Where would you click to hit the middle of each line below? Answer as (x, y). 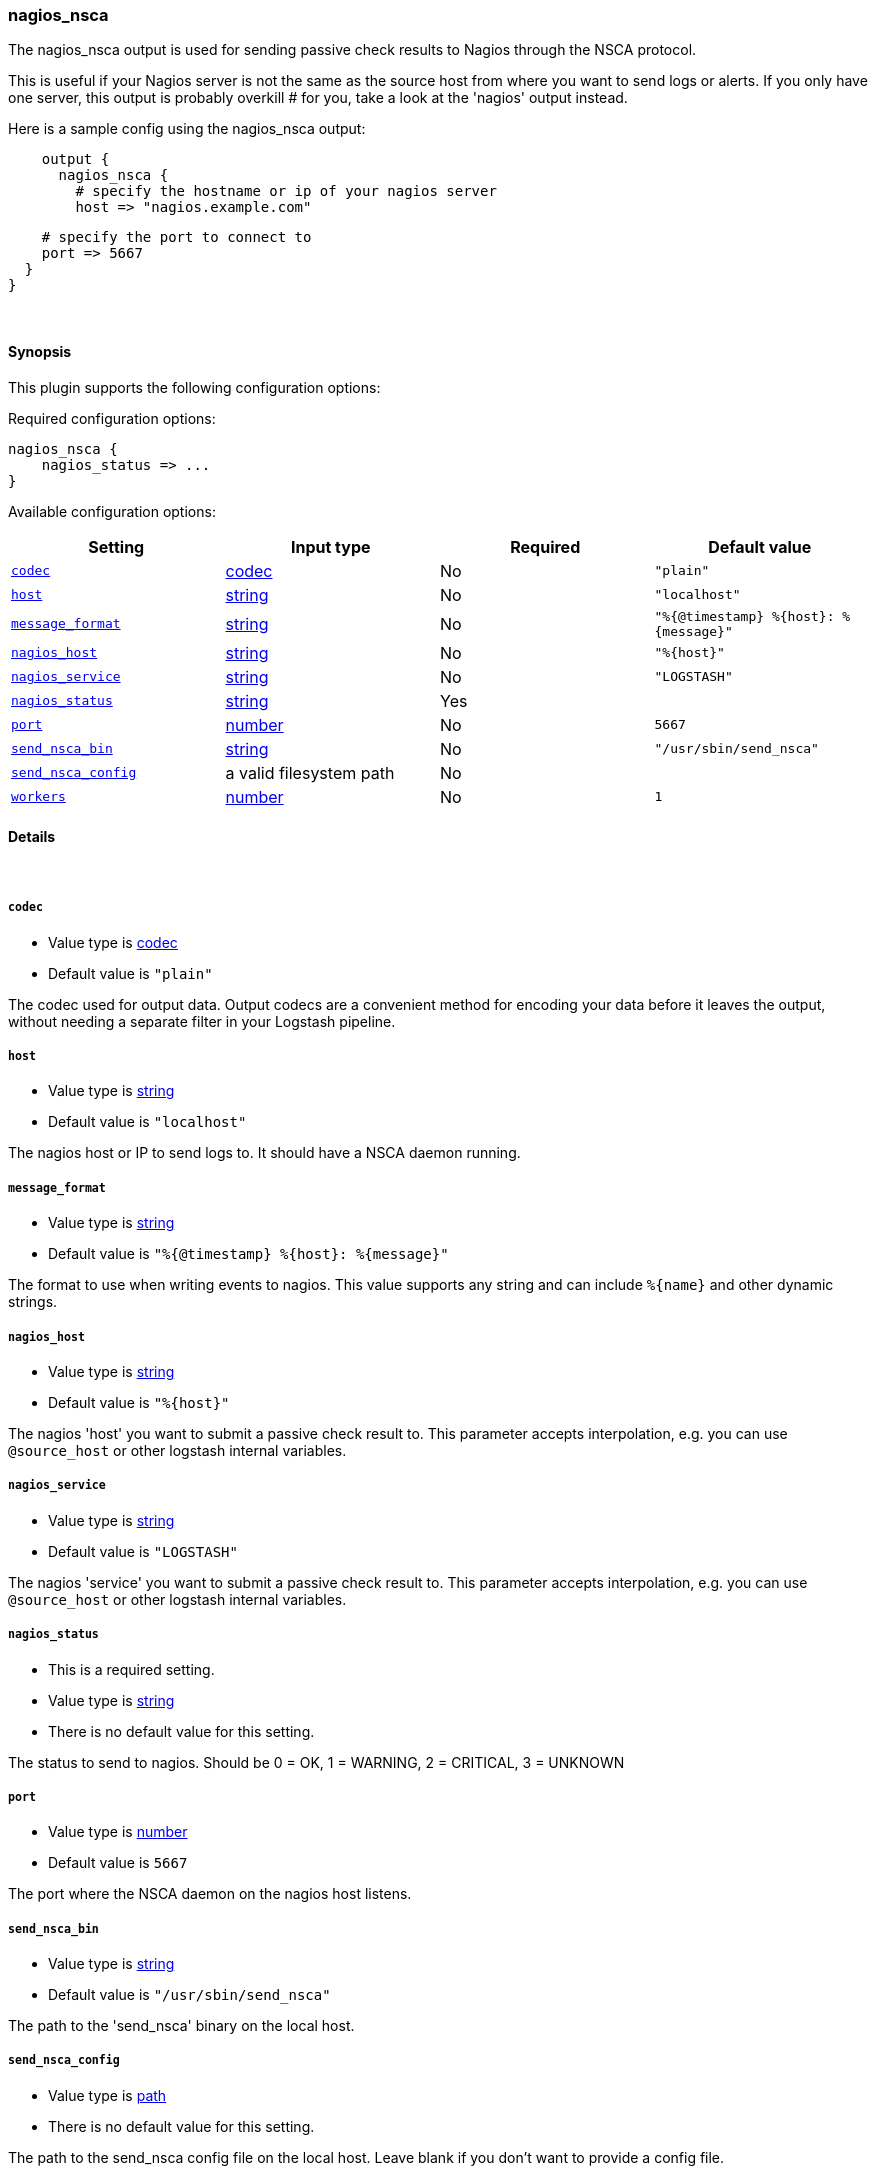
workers (38, 797)
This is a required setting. (131, 1669)
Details (32, 837)
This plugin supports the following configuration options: (194, 387)
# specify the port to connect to (176, 237)
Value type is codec (113, 942)
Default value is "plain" (130, 973)
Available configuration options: (112, 511)
